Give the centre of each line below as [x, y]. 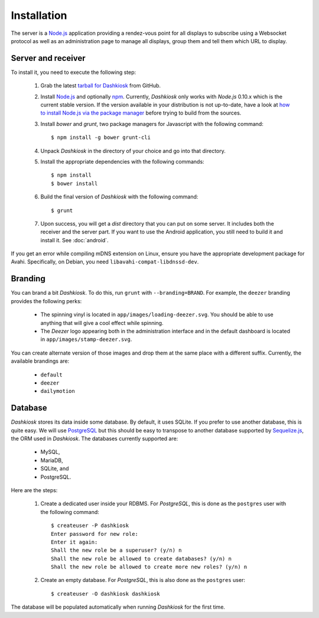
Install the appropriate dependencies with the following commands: [122, 161]
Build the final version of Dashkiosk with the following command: [119, 197]
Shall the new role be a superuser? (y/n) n [117, 550]
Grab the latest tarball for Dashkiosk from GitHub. [101, 86]
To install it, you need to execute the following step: [74, 72]
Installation [39, 15]
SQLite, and [55, 469]
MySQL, [50, 452]
